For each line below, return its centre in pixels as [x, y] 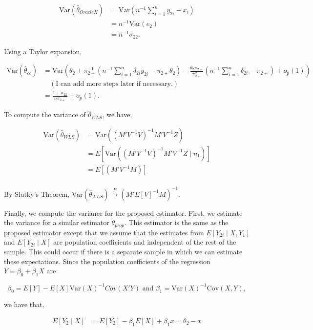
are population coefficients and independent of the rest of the [145, 242]
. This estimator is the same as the [176, 222]
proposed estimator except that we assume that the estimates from [104, 232]
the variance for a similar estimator [57, 222]
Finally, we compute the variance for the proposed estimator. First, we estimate [123, 213]
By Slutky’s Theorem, [37, 194]
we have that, [24, 304]
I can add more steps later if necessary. [114, 84]
